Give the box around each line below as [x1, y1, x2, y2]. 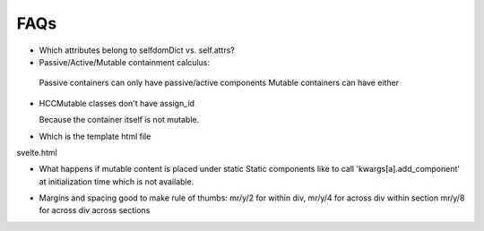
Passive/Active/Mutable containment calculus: [39, 56, 211, 67]
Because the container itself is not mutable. [39, 115, 200, 125]
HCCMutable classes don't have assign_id [39, 98, 195, 108]
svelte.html [16, 147, 57, 158]
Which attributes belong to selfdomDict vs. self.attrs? [39, 45, 235, 56]
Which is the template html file [39, 131, 151, 141]
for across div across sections [39, 205, 151, 216]
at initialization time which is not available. [39, 175, 194, 187]
